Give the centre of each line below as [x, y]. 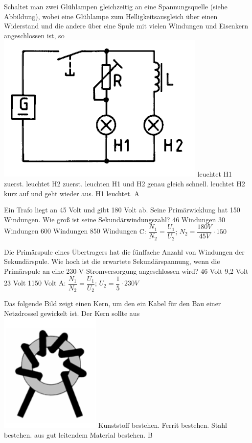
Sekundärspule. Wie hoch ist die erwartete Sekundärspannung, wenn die [112, 261]
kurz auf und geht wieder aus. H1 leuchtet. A [72, 193]
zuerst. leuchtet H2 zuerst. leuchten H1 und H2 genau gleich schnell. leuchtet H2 [125, 183]
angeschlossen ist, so [34, 35]
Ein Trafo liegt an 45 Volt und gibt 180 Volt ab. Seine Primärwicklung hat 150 [122, 210]
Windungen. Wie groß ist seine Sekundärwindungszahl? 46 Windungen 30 [115, 219]
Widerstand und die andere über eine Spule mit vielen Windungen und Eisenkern [126, 26]
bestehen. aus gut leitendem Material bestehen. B [78, 434]
